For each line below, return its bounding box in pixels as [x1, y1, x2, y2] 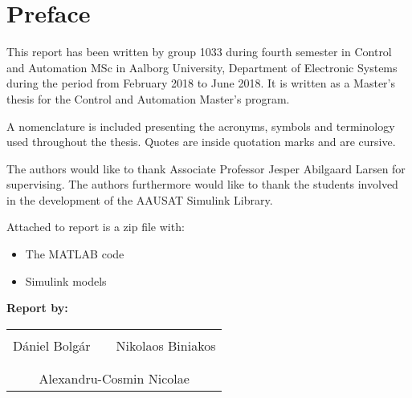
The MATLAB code [25, 246, 124, 262]
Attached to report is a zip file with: [6, 218, 185, 235]
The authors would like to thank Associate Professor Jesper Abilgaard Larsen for [6, 160, 406, 177]
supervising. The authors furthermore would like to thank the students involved [6, 176, 398, 193]
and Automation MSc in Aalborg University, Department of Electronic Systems [6, 59, 398, 75]
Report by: [6, 299, 68, 316]
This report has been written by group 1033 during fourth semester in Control [6, 43, 392, 60]
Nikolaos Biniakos [116, 335, 216, 355]
